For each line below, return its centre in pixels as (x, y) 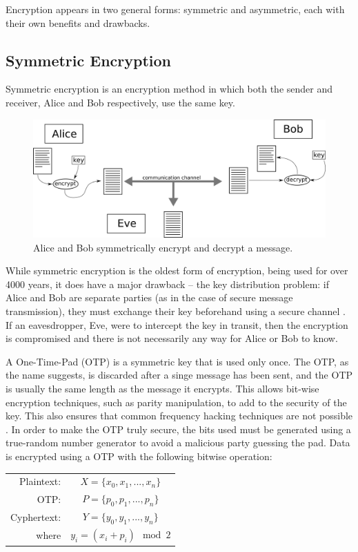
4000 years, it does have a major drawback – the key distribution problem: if (168, 284)
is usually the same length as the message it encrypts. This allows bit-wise (162, 388)
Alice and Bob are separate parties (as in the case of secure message (149, 297)
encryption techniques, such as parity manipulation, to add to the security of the (176, 402)
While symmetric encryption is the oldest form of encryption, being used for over (177, 270)
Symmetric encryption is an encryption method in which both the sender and (169, 89)
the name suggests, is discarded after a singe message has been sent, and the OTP (179, 375)
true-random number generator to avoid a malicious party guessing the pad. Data (178, 442)
